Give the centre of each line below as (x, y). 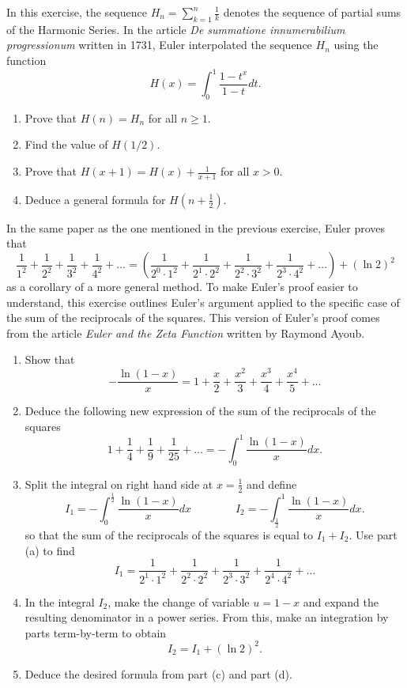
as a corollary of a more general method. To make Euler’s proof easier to (182, 287)
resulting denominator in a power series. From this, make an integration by (207, 617)
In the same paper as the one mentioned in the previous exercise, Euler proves (196, 227)
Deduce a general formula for (95, 199)
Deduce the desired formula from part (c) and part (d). (158, 673)
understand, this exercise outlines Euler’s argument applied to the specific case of (203, 302)
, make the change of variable (179, 601)
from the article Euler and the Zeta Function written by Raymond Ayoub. (186, 333)
